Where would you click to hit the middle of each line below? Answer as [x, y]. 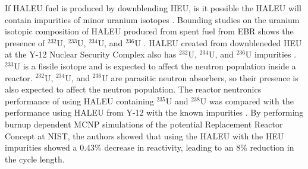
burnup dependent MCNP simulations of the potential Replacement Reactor [144, 124]
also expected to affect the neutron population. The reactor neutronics [133, 89]
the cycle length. [35, 159]
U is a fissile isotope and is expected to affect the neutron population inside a [155, 66]
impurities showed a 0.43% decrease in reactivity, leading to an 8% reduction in [150, 147]
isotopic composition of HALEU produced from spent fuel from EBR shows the [149, 31]
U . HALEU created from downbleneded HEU [218, 42]
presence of [25, 42]
